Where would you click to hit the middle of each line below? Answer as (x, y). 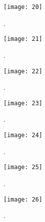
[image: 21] (23, 39)
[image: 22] (23, 71)
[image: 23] (23, 103)
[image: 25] (23, 167)
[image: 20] (23, 7)
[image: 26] (23, 199)
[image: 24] (23, 135)
